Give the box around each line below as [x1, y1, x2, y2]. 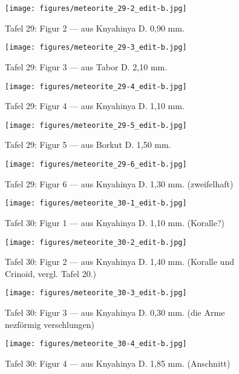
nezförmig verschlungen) [5, 318, 94, 330]
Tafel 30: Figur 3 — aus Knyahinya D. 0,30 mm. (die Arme [5, 306, 225, 318]
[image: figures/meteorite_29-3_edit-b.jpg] [5, 43, 187, 52]
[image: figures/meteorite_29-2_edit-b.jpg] [5, 4, 187, 13]
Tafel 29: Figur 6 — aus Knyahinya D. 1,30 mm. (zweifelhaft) [5, 177, 234, 190]
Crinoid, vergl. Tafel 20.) [5, 267, 96, 279]
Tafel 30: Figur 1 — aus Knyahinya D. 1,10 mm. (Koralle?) [5, 216, 224, 229]
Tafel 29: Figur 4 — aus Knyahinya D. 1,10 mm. [5, 99, 185, 112]
